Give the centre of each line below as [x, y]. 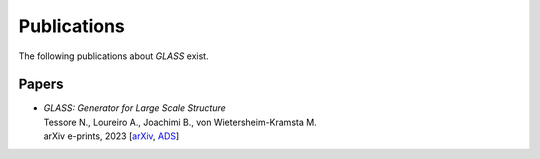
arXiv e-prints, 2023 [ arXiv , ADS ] [111, 136]
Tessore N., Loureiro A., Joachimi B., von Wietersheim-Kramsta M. [180, 122]
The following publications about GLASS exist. [113, 56]
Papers [41, 84]
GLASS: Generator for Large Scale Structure [135, 108]
